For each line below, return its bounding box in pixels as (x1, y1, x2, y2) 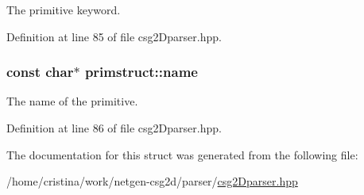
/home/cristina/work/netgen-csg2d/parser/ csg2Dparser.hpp (6, 173, 298, 189)
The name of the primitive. (6, 93, 138, 109)
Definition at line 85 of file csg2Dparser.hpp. (6, 28, 222, 44)
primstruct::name (84, 62, 198, 82)
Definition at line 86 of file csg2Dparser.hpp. (6, 120, 222, 136)
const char (6, 62, 74, 82)
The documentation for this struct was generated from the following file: (6, 146, 358, 162)
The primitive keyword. (6, 2, 121, 17)
